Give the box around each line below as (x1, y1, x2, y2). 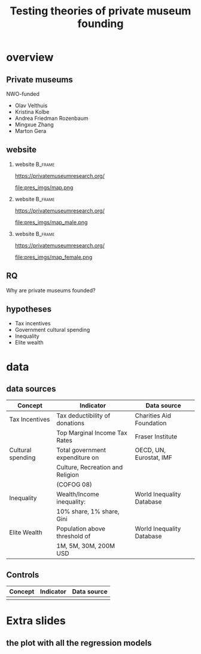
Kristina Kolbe (14, 108, 50, 115)
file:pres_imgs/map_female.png (14, 253, 93, 261)
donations (56, 419, 85, 428)
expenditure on (56, 453, 99, 462)
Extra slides (6, 614, 66, 628)
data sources (6, 384, 56, 394)
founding (77, 17, 124, 31)
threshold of (56, 532, 91, 540)
